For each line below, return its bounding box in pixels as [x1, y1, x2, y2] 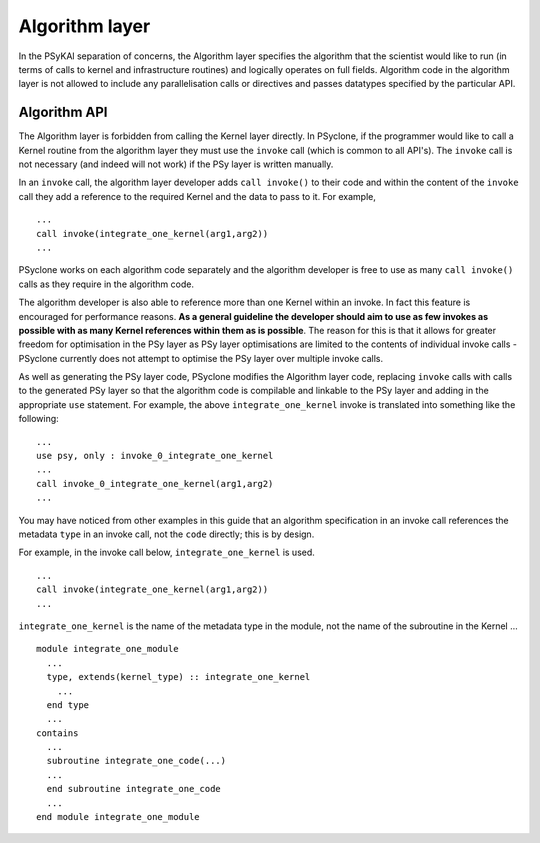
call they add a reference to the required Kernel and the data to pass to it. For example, [18, 190, 377, 202]
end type [46, 699, 90, 710]
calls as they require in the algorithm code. [18, 278, 195, 290]
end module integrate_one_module [36, 811, 200, 823]
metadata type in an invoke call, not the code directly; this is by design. [18, 528, 315, 540]
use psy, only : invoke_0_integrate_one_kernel [36, 450, 274, 462]
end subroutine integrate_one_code [46, 783, 222, 795]
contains [36, 727, 79, 739]
